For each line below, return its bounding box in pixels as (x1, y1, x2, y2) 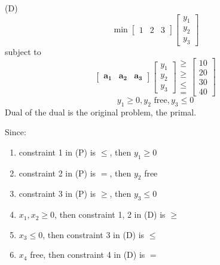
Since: (5, 126, 26, 138)
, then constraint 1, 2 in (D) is (54, 208, 166, 221)
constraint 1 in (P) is (19, 145, 96, 158)
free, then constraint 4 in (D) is (30, 248, 145, 261)
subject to (5, 45, 41, 58)
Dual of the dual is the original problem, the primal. (5, 105, 197, 118)
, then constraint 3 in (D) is (42, 228, 145, 240)
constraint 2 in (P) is (19, 166, 96, 179)
